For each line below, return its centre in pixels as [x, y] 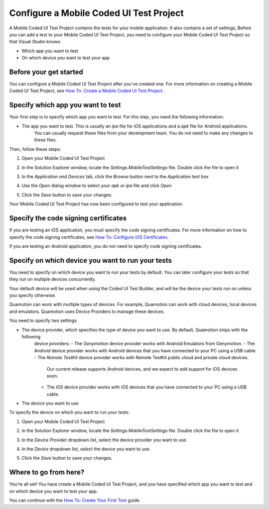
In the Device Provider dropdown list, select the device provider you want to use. [105, 440]
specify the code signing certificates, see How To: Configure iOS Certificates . [89, 237]
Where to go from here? [47, 472]
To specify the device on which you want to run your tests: [69, 412]
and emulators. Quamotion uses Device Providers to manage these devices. [87, 311]
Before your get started [46, 72]
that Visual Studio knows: [35, 42]
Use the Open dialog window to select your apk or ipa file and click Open [97, 186]
